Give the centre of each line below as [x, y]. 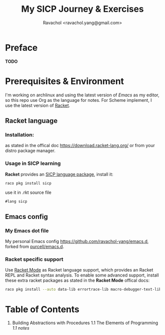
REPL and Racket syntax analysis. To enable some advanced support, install [82, 275]
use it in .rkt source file [28, 192]
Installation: [20, 135]
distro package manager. [30, 151]
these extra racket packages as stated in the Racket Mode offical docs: [77, 280]
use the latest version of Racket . [38, 105]
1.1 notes [21, 328]
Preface [21, 47]
